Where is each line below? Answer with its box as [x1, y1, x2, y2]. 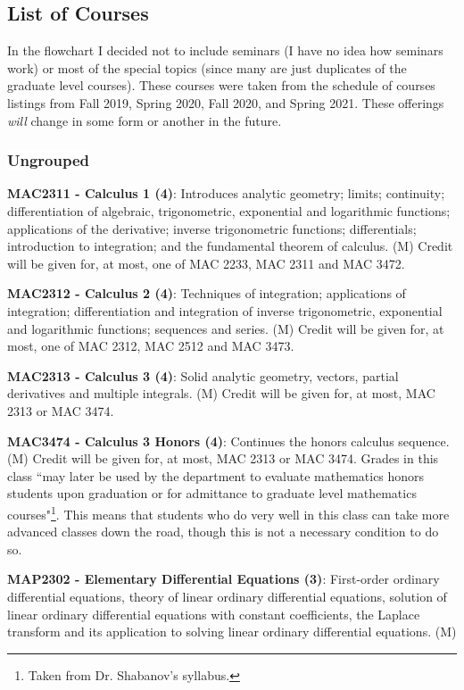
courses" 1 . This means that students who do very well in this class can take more [7, 502, 450, 523]
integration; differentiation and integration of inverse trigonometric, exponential [7, 301, 443, 320]
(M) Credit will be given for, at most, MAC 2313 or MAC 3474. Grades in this [7, 449, 439, 468]
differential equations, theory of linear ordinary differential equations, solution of [7, 586, 447, 605]
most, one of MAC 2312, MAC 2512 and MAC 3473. [7, 337, 294, 355]
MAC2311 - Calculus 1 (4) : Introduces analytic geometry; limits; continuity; [7, 184, 445, 203]
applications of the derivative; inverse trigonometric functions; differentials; [7, 219, 417, 237]
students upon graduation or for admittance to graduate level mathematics [7, 484, 417, 503]
